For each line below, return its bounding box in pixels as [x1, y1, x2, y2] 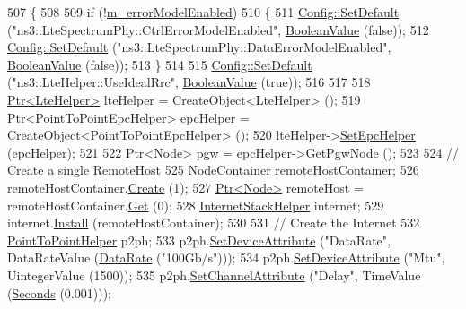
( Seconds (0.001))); [7, 283, 111, 302]
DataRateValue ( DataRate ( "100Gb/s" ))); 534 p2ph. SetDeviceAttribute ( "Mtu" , [7, 248, 445, 267]
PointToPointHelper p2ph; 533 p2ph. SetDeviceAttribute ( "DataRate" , [7, 230, 391, 249]
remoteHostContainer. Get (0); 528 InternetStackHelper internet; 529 [7, 195, 384, 214]
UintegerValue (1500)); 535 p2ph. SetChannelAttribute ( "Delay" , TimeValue [7, 265, 421, 284]
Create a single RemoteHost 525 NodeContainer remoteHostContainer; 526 [7, 160, 419, 179]
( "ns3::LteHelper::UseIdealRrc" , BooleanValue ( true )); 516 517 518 [7, 73, 371, 91]
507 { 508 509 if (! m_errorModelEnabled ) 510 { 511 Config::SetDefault [7, 3, 400, 21]
